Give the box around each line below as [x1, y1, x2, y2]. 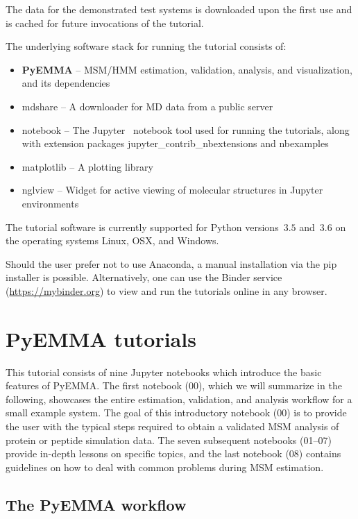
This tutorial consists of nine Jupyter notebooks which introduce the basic [6, 364, 322, 379]
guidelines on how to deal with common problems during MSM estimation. [6, 459, 324, 474]
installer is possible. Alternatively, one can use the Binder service [6, 270, 282, 284]
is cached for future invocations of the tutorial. [6, 15, 204, 30]
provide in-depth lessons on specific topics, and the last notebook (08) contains [6, 446, 341, 461]
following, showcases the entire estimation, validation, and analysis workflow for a [6, 391, 352, 406]
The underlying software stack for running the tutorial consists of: [6, 39, 287, 53]
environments [22, 196, 79, 210]
